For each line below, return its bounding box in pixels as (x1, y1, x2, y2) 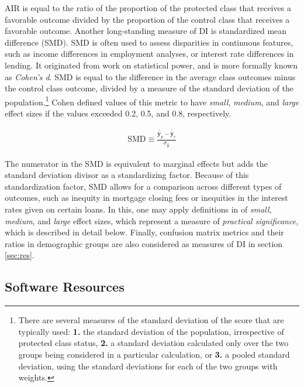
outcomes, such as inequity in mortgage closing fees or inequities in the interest (5, 191, 288, 204)
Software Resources (5, 278, 125, 296)
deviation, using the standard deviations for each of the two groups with (18, 359, 278, 372)
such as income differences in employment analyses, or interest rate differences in (5, 47, 294, 60)
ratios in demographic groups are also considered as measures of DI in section (5, 237, 283, 249)
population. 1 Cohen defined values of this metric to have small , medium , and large (5, 94, 299, 108)
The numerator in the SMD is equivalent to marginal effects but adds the (5, 157, 268, 169)
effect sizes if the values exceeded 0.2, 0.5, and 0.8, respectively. (5, 107, 232, 119)
